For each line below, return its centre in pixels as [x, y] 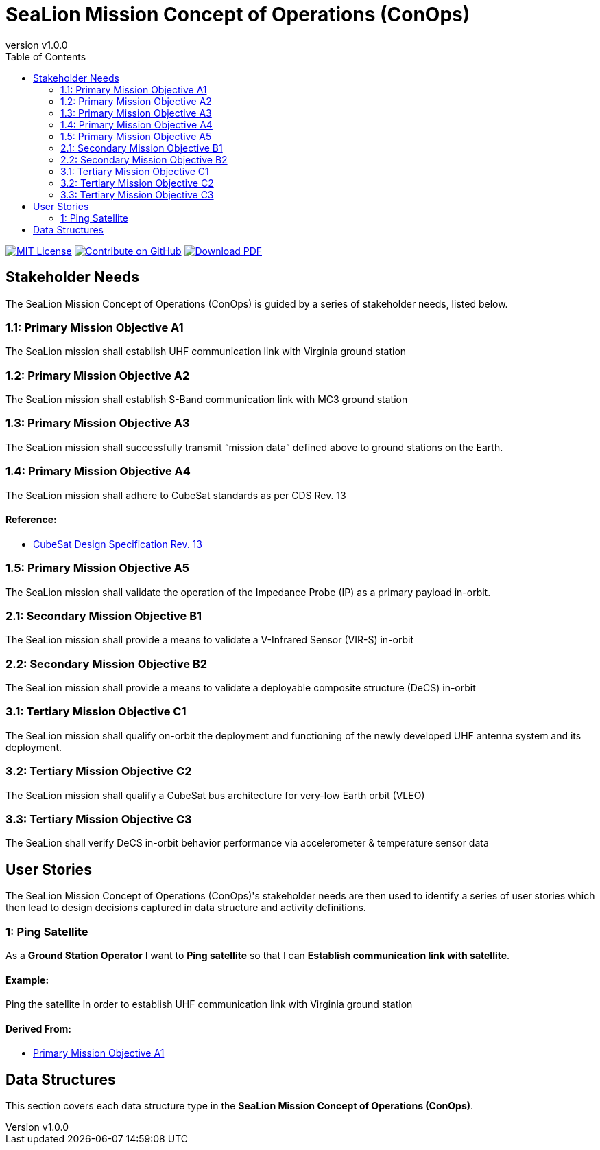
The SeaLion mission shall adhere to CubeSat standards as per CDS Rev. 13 [176, 495]
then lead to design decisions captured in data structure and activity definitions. [186, 908]
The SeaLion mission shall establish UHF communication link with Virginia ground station [206, 352]
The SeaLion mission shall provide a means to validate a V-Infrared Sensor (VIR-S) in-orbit [209, 640]
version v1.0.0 [37, 45]
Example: [27, 980]
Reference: [31, 520]
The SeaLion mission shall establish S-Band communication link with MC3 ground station [207, 400]
